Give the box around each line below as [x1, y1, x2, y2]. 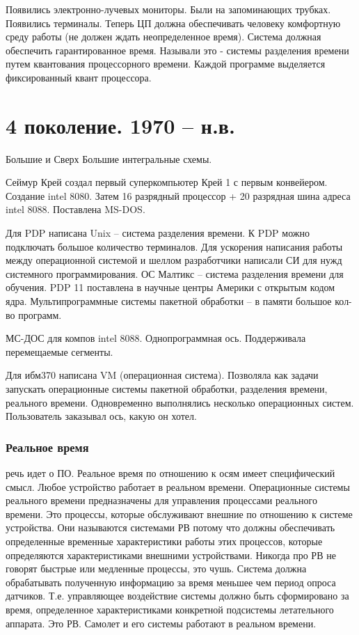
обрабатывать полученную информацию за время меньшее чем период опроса [6, 574, 336, 589]
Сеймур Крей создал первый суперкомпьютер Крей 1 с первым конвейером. [6, 175, 328, 189]
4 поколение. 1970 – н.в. [6, 111, 235, 139]
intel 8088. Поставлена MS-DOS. [6, 202, 145, 217]
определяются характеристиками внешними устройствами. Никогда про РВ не [6, 547, 336, 562]
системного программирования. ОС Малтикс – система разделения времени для [6, 266, 344, 281]
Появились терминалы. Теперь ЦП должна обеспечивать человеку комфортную [6, 15, 341, 30]
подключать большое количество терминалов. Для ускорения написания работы [6, 239, 343, 253]
